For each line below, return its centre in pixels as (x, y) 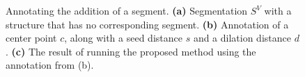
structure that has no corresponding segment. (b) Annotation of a (147, 24)
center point (31, 38)
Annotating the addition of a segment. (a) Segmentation (127, 10)
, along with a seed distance (123, 38)
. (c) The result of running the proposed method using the (131, 51)
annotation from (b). (50, 65)
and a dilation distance (242, 38)
